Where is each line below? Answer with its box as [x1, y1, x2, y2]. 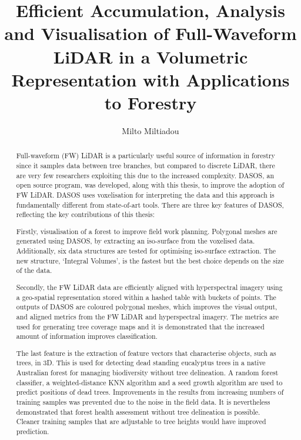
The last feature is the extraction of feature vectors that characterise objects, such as [16, 348, 276, 358]
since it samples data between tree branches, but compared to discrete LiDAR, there [16, 160, 275, 170]
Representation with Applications [11, 67, 290, 91]
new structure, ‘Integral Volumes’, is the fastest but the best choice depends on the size [16, 255, 284, 265]
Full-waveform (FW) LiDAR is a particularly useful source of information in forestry [16, 151, 275, 161]
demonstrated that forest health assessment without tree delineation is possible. [16, 406, 260, 416]
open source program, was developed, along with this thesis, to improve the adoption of [16, 180, 285, 190]
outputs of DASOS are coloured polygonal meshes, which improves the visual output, [16, 302, 277, 312]
